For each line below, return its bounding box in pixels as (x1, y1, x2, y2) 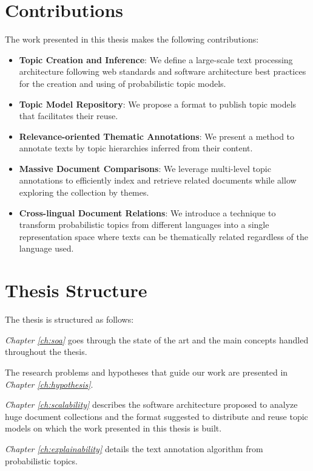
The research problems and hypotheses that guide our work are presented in (5, 365, 288, 378)
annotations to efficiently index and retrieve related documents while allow (19, 174, 297, 187)
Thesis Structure (5, 278, 147, 303)
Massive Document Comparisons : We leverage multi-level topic (19, 162, 271, 174)
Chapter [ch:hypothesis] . (5, 377, 93, 390)
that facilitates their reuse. (19, 109, 118, 122)
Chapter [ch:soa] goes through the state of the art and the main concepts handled (5, 333, 309, 346)
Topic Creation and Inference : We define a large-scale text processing (19, 53, 293, 66)
